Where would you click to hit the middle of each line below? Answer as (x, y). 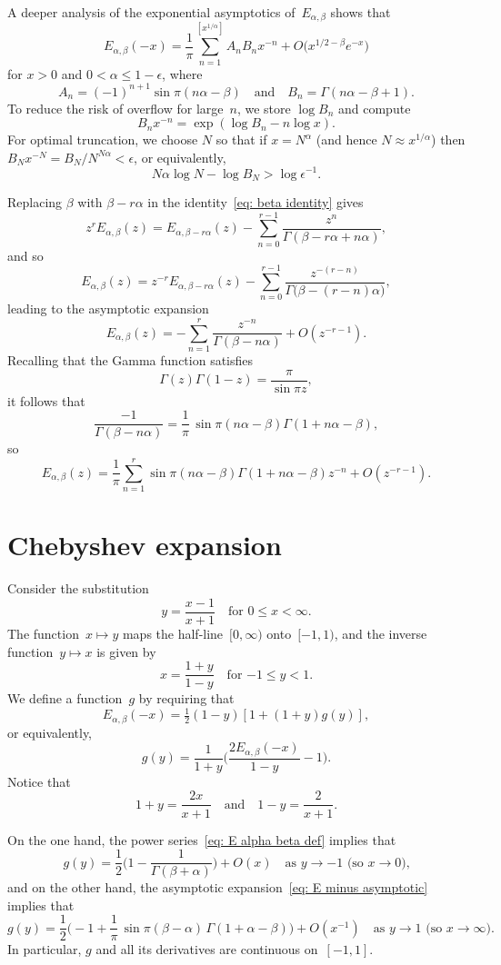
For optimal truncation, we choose (103, 139)
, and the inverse (381, 633)
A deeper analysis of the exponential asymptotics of (151, 12)
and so (25, 255)
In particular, (45, 949)
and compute (375, 108)
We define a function (65, 698)
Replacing (35, 201)
